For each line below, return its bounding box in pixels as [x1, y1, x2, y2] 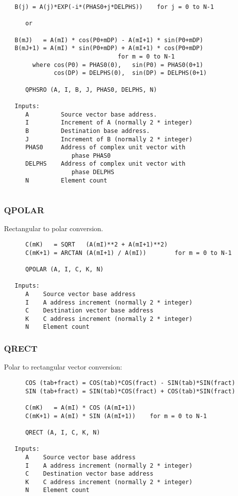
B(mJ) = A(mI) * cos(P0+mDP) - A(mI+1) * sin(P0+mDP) [14, 36, 203, 44]
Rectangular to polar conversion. [4, 223, 103, 234]
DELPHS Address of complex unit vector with [25, 160, 186, 168]
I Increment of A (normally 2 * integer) [25, 119, 193, 126]
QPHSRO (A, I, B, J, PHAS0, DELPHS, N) [25, 86, 157, 93]
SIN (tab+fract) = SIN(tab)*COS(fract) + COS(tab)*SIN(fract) [25, 387, 236, 395]
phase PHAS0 [72, 152, 111, 159]
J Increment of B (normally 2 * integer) [25, 135, 193, 143]
